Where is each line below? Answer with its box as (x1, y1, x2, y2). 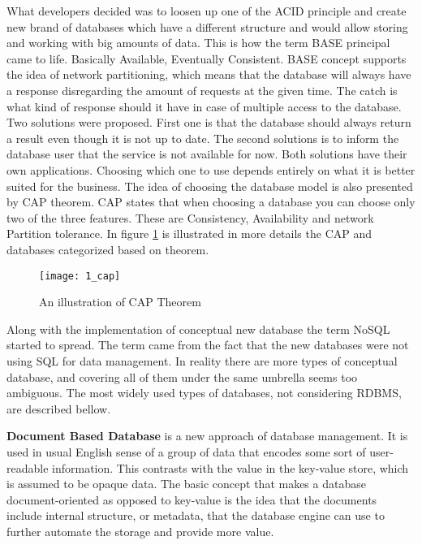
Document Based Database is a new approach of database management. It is (6, 427, 408, 444)
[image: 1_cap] (39, 270, 121, 282)
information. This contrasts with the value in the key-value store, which (52, 459, 409, 476)
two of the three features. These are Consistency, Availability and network (6, 209, 374, 226)
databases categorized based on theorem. (6, 240, 209, 257)
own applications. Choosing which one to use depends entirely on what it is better (6, 161, 416, 178)
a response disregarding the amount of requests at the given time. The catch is (6, 81, 398, 98)
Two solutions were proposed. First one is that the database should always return (6, 114, 411, 131)
